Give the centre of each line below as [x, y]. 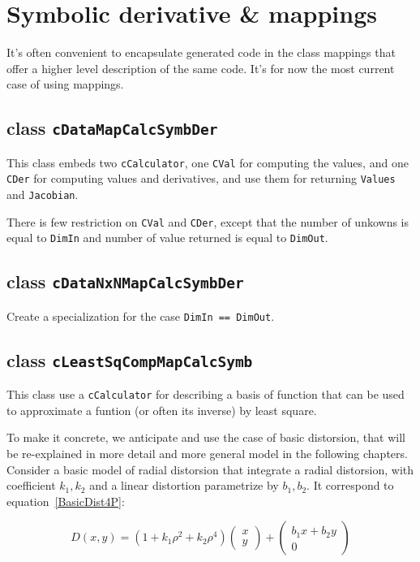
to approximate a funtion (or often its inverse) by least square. [162, 410]
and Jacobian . [43, 194]
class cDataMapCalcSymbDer [112, 128]
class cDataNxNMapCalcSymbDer [125, 281]
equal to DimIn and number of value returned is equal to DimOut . [167, 238]
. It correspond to [350, 485]
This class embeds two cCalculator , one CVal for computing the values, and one [208, 162]
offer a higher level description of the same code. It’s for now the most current [201, 68]
